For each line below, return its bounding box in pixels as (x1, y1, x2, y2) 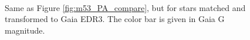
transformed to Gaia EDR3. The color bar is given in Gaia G (5, 13, 225, 25)
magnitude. (5, 24, 45, 36)
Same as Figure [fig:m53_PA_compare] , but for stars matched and (5, 1, 246, 13)
